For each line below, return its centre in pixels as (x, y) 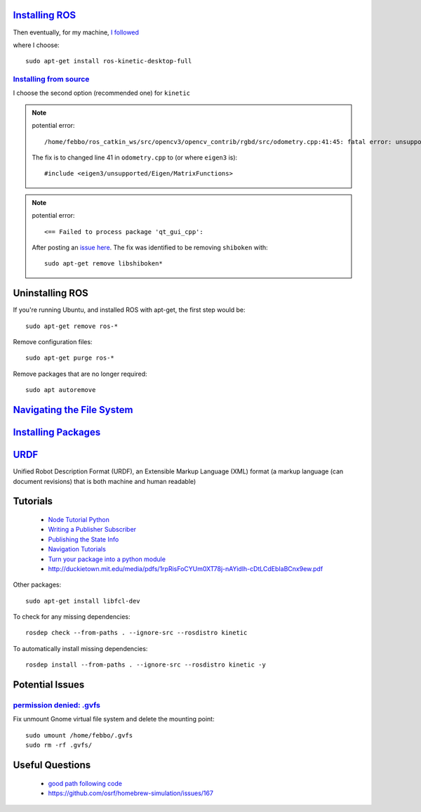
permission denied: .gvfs (57, 705)
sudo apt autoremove (61, 390)
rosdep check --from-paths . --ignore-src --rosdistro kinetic (136, 633)
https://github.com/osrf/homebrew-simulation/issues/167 (131, 793)
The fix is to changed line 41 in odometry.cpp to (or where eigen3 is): (135, 157)
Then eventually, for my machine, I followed (76, 32)
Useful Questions (52, 765)
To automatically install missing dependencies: (80, 648)
